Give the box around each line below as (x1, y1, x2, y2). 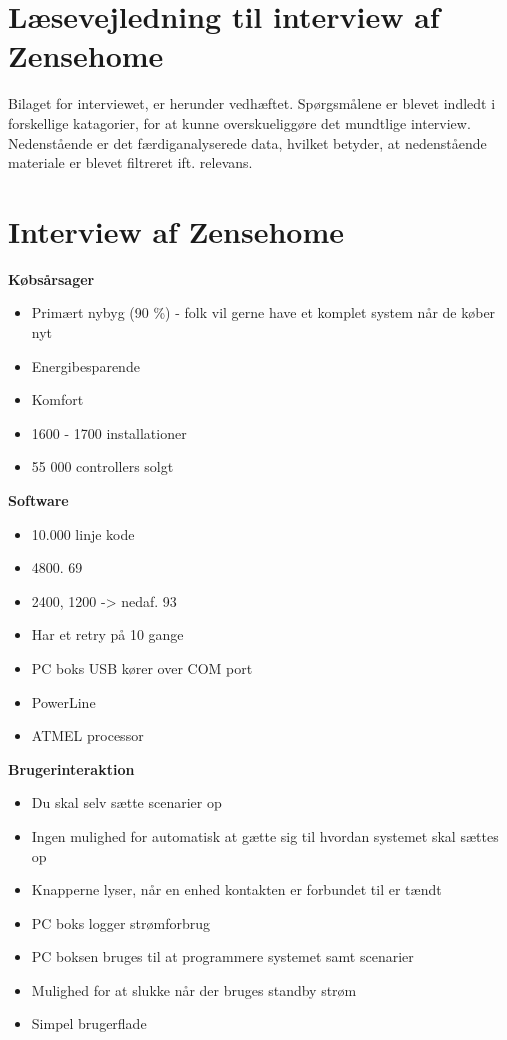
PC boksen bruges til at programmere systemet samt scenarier (31, 946, 414, 967)
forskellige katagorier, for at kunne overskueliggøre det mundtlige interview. (8, 112, 471, 133)
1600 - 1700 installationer (31, 422, 187, 443)
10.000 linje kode (31, 523, 135, 544)
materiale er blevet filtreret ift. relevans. (8, 152, 253, 173)
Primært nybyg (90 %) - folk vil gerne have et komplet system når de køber (31, 302, 496, 323)
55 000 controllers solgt (31, 456, 174, 477)
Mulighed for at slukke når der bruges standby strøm (31, 979, 357, 1000)
